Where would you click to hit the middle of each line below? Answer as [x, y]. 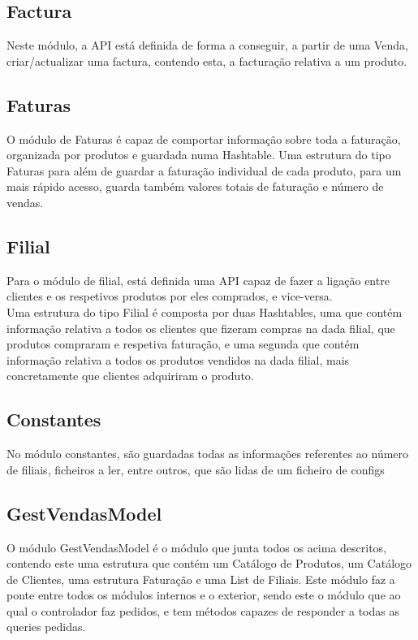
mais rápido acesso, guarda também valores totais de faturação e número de [195, 186]
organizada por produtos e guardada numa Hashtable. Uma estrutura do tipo [199, 155]
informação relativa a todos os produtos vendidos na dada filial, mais [178, 359]
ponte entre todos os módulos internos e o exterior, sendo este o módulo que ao [204, 595]
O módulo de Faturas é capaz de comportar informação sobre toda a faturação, [204, 138]
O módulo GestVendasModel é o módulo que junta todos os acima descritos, [197, 547]
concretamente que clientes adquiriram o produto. [130, 376]
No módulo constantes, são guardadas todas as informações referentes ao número [208, 454]
